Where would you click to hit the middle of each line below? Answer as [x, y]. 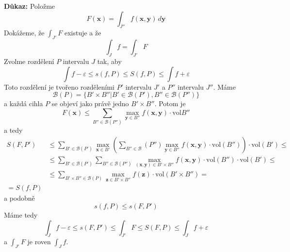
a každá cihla [24, 103]
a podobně [19, 198]
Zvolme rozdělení [29, 61]
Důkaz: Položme [30, 6]
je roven [39, 242]
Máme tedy [21, 214]
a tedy [13, 130]
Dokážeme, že [24, 33]
